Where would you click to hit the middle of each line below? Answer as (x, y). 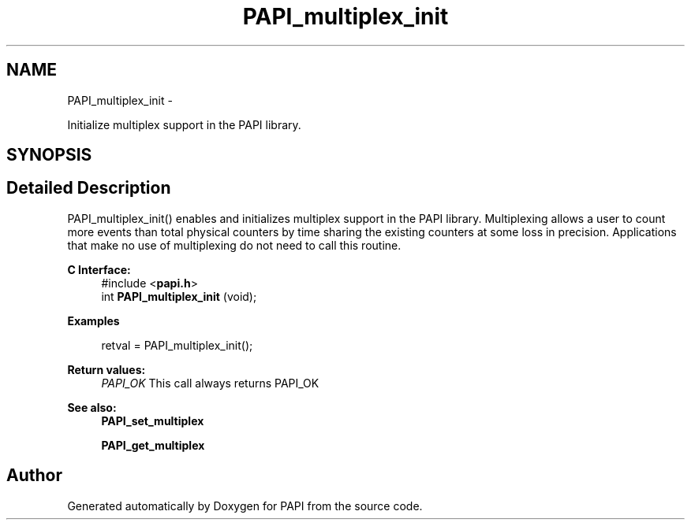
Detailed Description (89, 188)
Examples (93, 320)
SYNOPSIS (49, 155)
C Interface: (99, 269)
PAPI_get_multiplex (153, 445)
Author (34, 476)
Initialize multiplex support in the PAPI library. (184, 124)
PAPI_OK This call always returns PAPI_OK (210, 383)
